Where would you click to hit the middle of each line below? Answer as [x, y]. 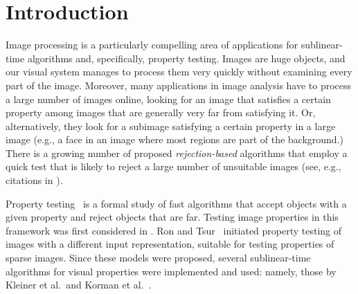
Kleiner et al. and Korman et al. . [79, 285]
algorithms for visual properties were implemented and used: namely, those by [171, 271]
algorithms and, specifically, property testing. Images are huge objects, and [186, 58]
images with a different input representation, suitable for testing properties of [170, 244]
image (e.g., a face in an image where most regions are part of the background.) [174, 139]
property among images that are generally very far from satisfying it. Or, [161, 112]
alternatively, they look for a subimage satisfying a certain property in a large [171, 126]
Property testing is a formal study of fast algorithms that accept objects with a [176, 203]
